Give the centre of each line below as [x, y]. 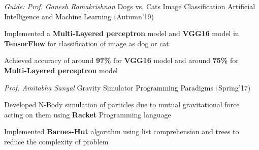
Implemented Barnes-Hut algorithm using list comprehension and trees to [122, 131]
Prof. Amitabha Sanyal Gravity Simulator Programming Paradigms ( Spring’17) [127, 87]
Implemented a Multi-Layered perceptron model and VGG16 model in [122, 33]
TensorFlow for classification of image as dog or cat [87, 43]
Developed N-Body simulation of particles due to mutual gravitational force [122, 104]
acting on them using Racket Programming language [88, 114]
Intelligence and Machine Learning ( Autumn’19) [79, 16]
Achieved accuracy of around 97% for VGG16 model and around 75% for [121, 60]
